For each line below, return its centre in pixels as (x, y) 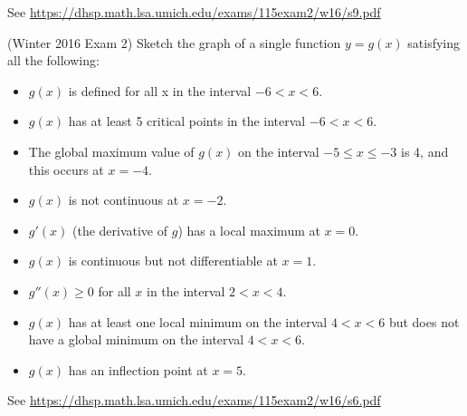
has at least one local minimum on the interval (198, 321)
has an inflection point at (138, 369)
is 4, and (425, 151)
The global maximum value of (111, 151)
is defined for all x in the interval (160, 90)
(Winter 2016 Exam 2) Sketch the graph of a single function (174, 42)
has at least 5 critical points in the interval (187, 121)
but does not (424, 321)
